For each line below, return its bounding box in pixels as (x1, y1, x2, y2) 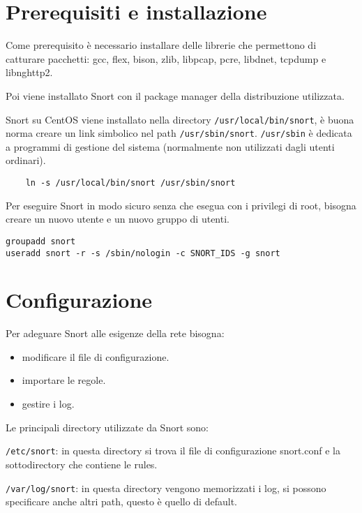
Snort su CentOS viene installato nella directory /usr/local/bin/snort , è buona (6, 112, 354, 126)
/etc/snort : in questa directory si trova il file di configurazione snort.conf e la (6, 443, 340, 458)
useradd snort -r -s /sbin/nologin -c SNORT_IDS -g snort (6, 248, 280, 258)
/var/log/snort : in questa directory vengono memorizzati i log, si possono (6, 480, 326, 495)
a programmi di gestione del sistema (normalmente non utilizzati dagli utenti (6, 139, 335, 154)
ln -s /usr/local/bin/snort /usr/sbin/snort (25, 178, 236, 188)
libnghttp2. (6, 65, 53, 80)
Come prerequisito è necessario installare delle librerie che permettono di (6, 38, 317, 52)
